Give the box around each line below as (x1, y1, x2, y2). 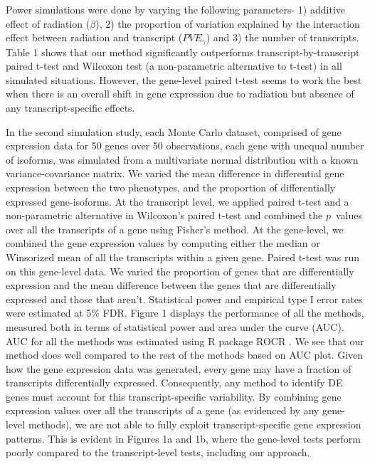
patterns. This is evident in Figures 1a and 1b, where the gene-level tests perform (6, 431, 361, 445)
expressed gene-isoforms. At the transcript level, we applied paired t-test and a (6, 194, 349, 209)
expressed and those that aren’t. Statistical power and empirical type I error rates (6, 291, 363, 306)
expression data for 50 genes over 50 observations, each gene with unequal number (6, 138, 364, 153)
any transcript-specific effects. (6, 100, 135, 115)
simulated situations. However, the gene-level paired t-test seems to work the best (6, 72, 362, 87)
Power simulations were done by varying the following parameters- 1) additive (6, 2, 345, 16)
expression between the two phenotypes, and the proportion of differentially (6, 179, 336, 194)
